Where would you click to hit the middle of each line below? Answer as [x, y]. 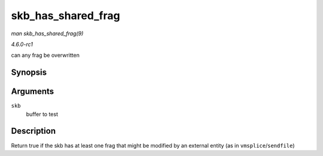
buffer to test [42, 114]
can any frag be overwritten [45, 55]
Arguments [33, 92]
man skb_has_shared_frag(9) [47, 33]
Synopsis [29, 73]
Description [33, 131]
